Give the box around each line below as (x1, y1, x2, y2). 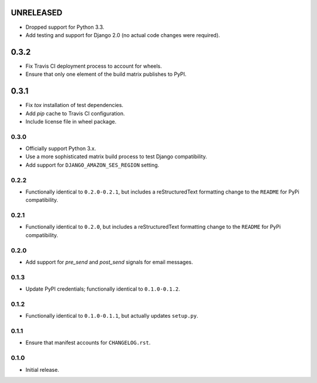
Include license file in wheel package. (25, 118, 117, 125)
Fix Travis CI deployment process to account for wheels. (25, 62, 163, 69)
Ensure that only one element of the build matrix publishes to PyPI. (25, 71, 187, 78)
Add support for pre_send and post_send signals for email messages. (25, 259, 193, 266)
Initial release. (25, 366, 59, 373)
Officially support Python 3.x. (25, 145, 96, 152)
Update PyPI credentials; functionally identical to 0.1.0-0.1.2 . (25, 285, 180, 292)
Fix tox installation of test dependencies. (25, 102, 123, 109)
